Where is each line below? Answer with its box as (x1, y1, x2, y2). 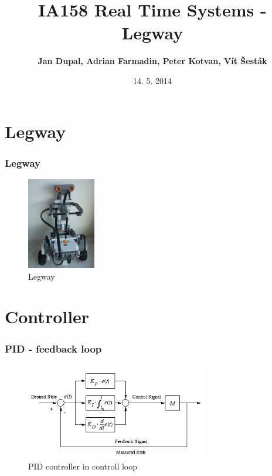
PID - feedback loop (5, 341, 102, 356)
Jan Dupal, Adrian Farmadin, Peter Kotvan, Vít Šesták (38, 55, 267, 67)
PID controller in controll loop (28, 460, 138, 472)
